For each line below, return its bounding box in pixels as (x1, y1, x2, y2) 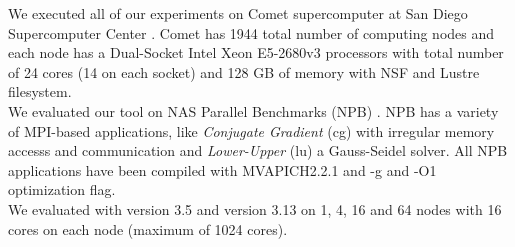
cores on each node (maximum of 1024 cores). (8, 218, 288, 239)
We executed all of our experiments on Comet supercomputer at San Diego (8, 3, 468, 23)
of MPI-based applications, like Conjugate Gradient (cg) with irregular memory (8, 120, 495, 141)
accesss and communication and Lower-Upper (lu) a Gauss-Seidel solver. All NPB (8, 140, 508, 161)
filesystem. (8, 81, 72, 102)
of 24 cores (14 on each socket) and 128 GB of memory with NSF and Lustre (8, 61, 480, 82)
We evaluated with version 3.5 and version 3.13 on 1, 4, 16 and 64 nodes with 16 (8, 198, 502, 219)
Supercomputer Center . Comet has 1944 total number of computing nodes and (8, 22, 495, 43)
